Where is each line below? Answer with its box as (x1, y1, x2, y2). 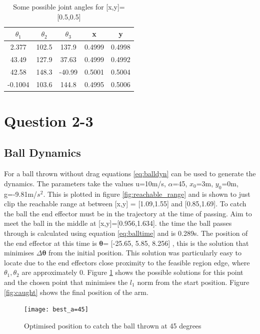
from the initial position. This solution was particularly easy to (48, 247, 241, 258)
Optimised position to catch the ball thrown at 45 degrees (24, 320, 201, 330)
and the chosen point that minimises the (4, 276, 128, 287)
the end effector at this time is (4, 237, 97, 248)
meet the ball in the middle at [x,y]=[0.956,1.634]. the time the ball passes (4, 218, 232, 228)
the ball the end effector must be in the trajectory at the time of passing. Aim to (4, 208, 252, 218)
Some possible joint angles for (13, 2, 104, 12)
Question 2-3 (4, 110, 93, 131)
